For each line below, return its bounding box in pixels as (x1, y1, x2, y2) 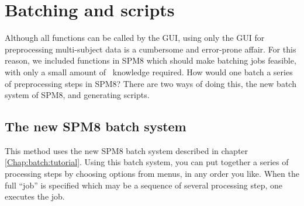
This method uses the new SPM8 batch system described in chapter (5, 144, 248, 156)
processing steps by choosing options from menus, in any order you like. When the (5, 167, 299, 180)
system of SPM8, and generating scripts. (5, 89, 150, 101)
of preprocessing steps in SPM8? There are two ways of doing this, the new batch (5, 77, 296, 89)
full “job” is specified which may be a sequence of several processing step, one (5, 179, 283, 191)
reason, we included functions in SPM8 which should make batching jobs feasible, (5, 54, 296, 67)
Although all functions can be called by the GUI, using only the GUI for (5, 32, 265, 44)
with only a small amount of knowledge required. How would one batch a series (5, 65, 293, 78)
